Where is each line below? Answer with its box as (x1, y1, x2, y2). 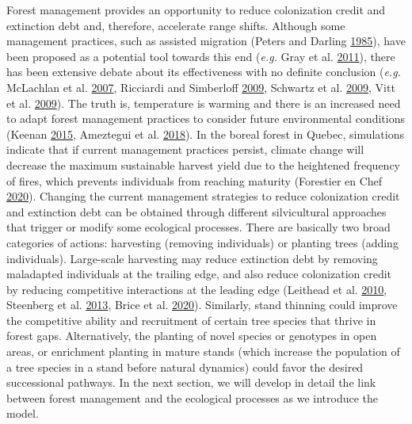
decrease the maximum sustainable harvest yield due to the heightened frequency (6, 156, 401, 173)
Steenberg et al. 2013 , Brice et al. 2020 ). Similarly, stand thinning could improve (6, 296, 398, 313)
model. (6, 405, 39, 422)
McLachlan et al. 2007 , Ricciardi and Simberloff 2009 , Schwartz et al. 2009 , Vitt (6, 78, 395, 95)
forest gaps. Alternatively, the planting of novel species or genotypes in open (6, 327, 377, 344)
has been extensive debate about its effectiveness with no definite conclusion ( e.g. (6, 63, 401, 80)
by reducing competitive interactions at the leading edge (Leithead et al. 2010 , (6, 281, 387, 297)
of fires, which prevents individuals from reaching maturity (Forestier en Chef (6, 172, 383, 189)
